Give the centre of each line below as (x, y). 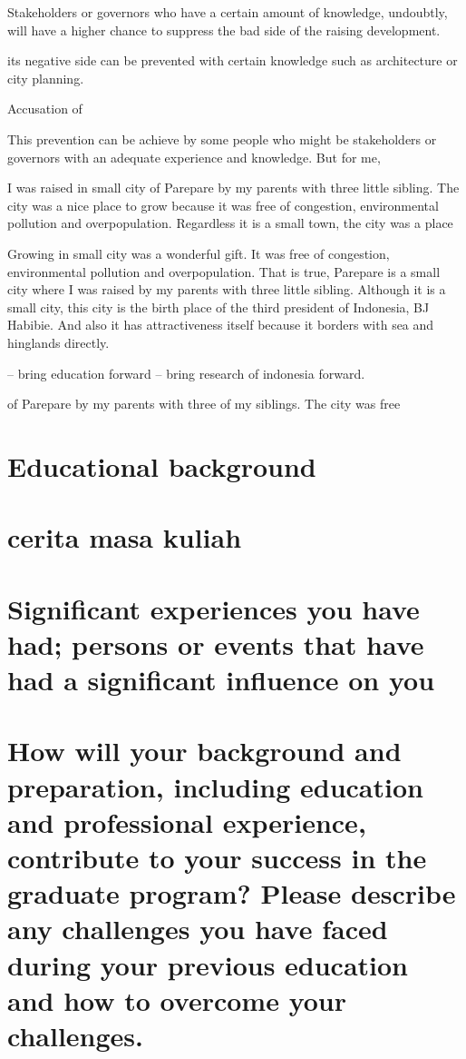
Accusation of (45, 109)
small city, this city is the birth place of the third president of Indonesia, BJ (218, 307)
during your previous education (208, 964)
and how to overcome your (177, 1000)
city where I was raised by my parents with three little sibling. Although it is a (227, 289)
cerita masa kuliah (125, 537)
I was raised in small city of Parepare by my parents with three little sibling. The (233, 188)
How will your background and (204, 751)
